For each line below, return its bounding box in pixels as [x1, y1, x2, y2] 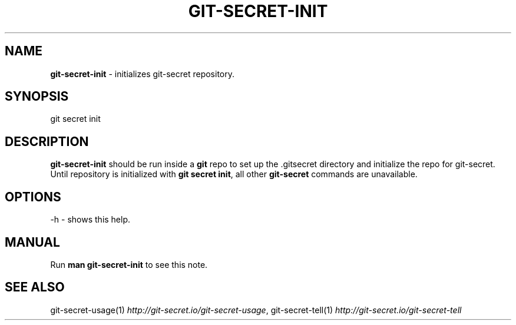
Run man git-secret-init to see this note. [50, 259, 208, 270]
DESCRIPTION [5, 134, 89, 149]
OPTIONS [5, 189, 61, 204]
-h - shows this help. [50, 214, 131, 225]
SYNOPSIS [5, 89, 69, 104]
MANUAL [5, 234, 60, 250]
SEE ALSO [5, 280, 65, 295]
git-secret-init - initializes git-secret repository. [50, 68, 235, 79]
